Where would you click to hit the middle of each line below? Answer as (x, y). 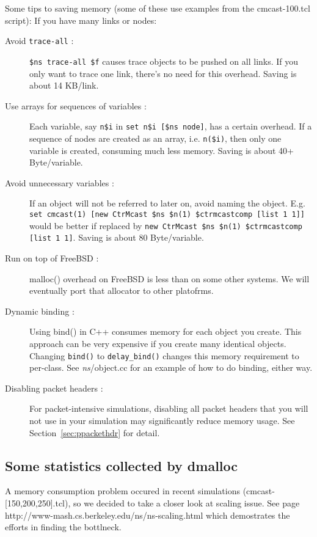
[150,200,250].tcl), (38, 502)
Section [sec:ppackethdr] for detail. (95, 432)
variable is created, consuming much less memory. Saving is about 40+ (162, 150)
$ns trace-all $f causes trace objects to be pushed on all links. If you (164, 61)
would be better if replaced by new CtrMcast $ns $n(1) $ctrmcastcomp (166, 225)
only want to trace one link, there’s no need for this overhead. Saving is (163, 73)
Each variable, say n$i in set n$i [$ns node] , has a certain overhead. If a (171, 126)
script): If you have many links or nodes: (81, 20)
